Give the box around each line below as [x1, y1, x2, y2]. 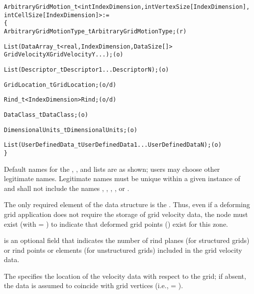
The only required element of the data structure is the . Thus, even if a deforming [4, 199, 250, 210]
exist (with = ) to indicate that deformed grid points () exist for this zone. [4, 218, 228, 229]
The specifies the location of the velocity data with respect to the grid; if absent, [4, 270, 246, 281]
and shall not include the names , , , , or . [4, 183, 129, 193]
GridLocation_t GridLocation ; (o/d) [4, 81, 117, 88]
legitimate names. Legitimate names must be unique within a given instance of [4, 173, 240, 184]
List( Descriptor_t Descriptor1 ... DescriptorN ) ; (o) [4, 66, 169, 73]
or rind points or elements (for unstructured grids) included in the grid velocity [4, 244, 242, 255]
